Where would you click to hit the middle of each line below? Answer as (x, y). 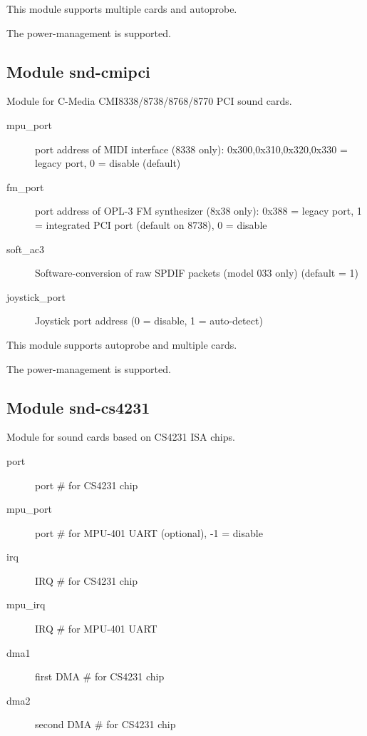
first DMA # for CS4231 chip (100, 676)
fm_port (25, 186)
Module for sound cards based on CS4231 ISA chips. (121, 437)
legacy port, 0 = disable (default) (108, 163)
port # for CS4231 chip (87, 485)
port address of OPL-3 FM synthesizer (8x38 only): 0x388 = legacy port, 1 (198, 211)
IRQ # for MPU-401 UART (96, 629)
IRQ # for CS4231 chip (87, 580)
